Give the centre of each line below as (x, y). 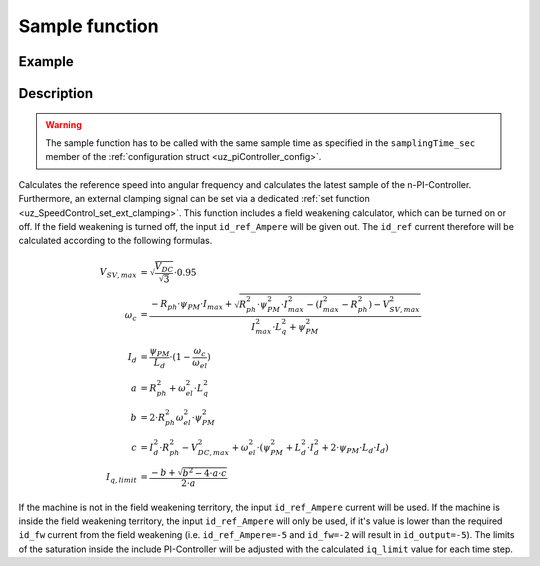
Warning (63, 124)
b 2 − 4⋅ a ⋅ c (204, 472)
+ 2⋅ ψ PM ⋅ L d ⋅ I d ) (355, 448)
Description (56, 93)
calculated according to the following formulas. (115, 241)
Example (46, 61)
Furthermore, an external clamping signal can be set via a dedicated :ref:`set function (194, 199)
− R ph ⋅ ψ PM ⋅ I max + (192, 305)
